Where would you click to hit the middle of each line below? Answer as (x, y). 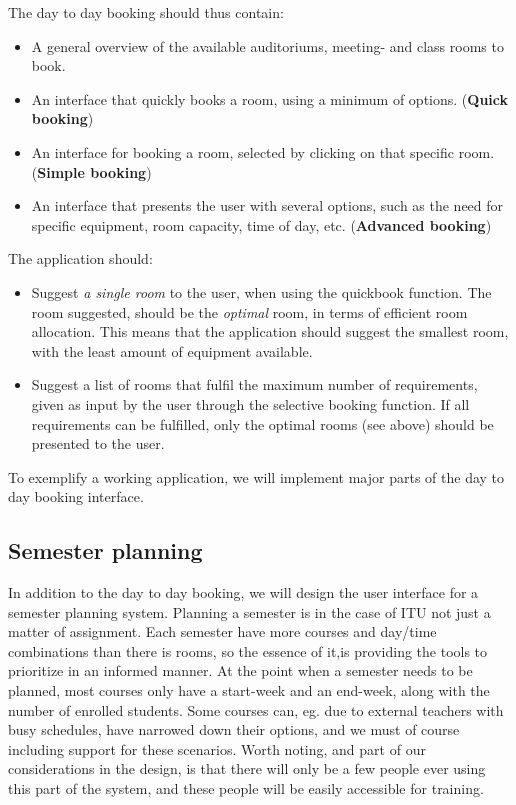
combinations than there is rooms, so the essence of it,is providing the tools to (248, 650)
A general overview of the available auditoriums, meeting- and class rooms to (267, 45)
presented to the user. (98, 443)
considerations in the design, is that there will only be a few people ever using (247, 768)
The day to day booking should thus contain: (146, 12)
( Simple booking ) (91, 171)
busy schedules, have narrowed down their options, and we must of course (234, 729)
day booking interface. (76, 496)
